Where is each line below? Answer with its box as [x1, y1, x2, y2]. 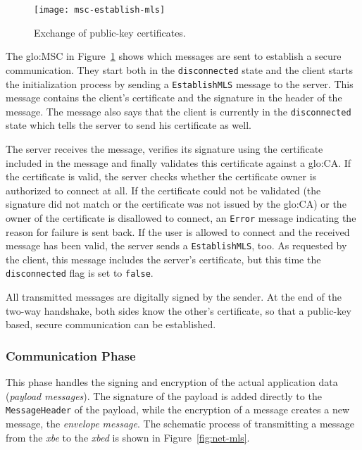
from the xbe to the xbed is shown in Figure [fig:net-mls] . [6, 430, 250, 444]
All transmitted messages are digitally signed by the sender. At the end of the [6, 289, 342, 304]
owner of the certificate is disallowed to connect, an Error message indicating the [6, 210, 356, 225]
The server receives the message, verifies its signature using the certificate [6, 142, 323, 156]
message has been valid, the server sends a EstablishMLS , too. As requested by [6, 238, 347, 253]
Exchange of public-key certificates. [34, 25, 186, 39]
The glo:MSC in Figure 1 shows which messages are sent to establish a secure [6, 49, 342, 63]
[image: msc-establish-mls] [34, 5, 166, 15]
